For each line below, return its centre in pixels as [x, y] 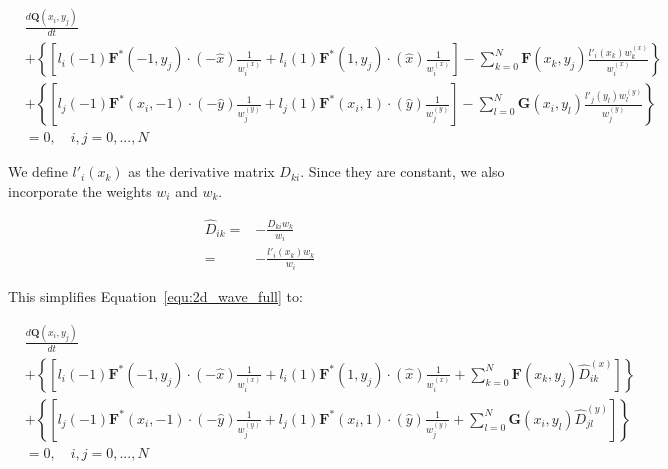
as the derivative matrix [201, 171]
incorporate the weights [80, 190]
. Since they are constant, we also [402, 171]
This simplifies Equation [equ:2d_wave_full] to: [155, 296]
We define [38, 171]
